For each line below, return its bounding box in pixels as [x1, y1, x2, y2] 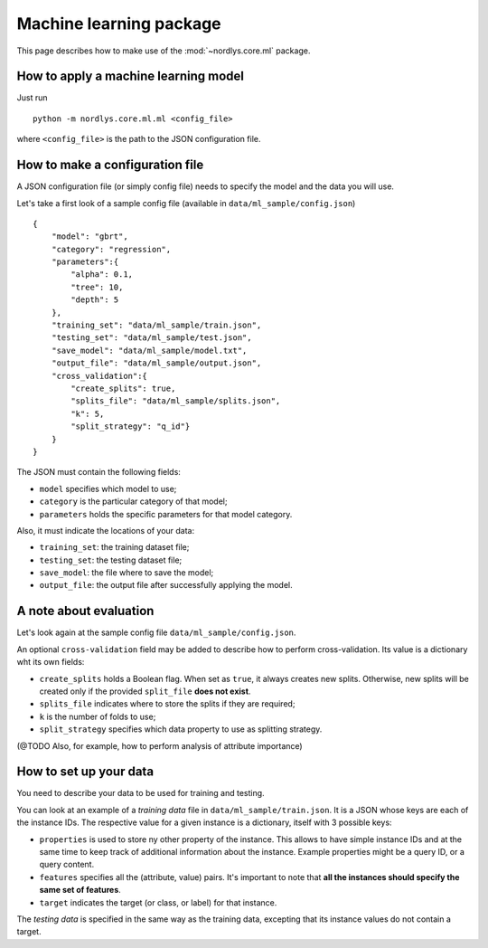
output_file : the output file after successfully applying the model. [39, 580, 293, 591]
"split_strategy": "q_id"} [70, 422, 191, 431]
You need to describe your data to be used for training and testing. [16, 788, 266, 799]
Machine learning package [16, 14, 221, 33]
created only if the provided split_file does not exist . [39, 686, 251, 697]
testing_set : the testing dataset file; [39, 555, 183, 565]
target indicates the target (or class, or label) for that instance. [39, 896, 277, 908]
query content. [39, 859, 95, 870]
